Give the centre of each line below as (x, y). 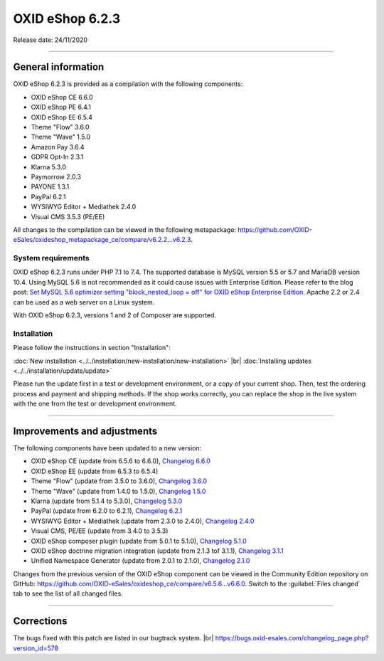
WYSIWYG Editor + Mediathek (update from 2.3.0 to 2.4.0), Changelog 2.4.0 (143, 521)
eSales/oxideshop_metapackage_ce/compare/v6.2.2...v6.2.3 (102, 240)
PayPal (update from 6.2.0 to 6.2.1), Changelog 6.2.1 (107, 511)
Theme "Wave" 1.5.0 (61, 137)
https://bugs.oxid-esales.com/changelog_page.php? (292, 638)
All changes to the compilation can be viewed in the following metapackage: (125, 229)
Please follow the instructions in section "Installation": (92, 348)
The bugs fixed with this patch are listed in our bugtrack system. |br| (113, 638)
